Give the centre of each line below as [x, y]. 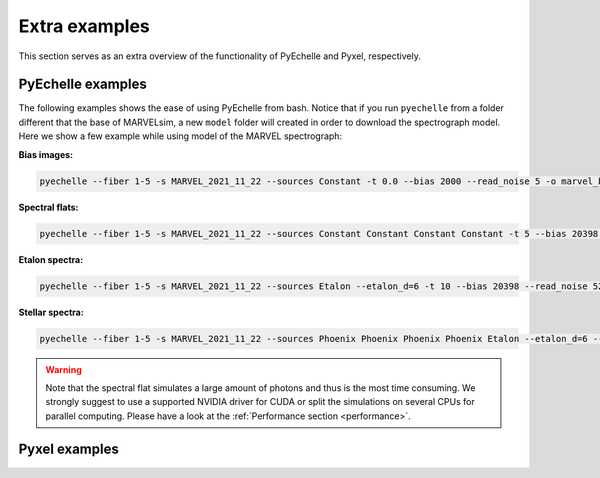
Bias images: [46, 154]
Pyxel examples [68, 449]
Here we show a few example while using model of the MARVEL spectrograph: [180, 136]
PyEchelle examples [82, 84]
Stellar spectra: [51, 312]
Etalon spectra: [51, 259]
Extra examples [84, 26]
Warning [63, 369]
